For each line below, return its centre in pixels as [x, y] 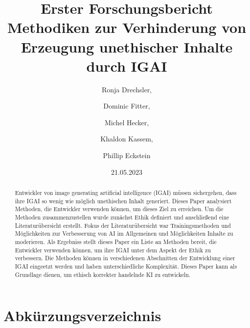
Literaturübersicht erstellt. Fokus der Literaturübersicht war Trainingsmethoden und [123, 225]
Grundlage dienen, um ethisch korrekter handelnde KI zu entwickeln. [103, 274]
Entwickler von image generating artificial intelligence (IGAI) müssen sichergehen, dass [126, 193]
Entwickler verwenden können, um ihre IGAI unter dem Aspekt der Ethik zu [113, 250]
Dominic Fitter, [127, 106]
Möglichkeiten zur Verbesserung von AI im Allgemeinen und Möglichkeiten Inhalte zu [124, 233]
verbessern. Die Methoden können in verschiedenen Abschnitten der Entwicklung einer [125, 258]
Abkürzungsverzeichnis [82, 315]
